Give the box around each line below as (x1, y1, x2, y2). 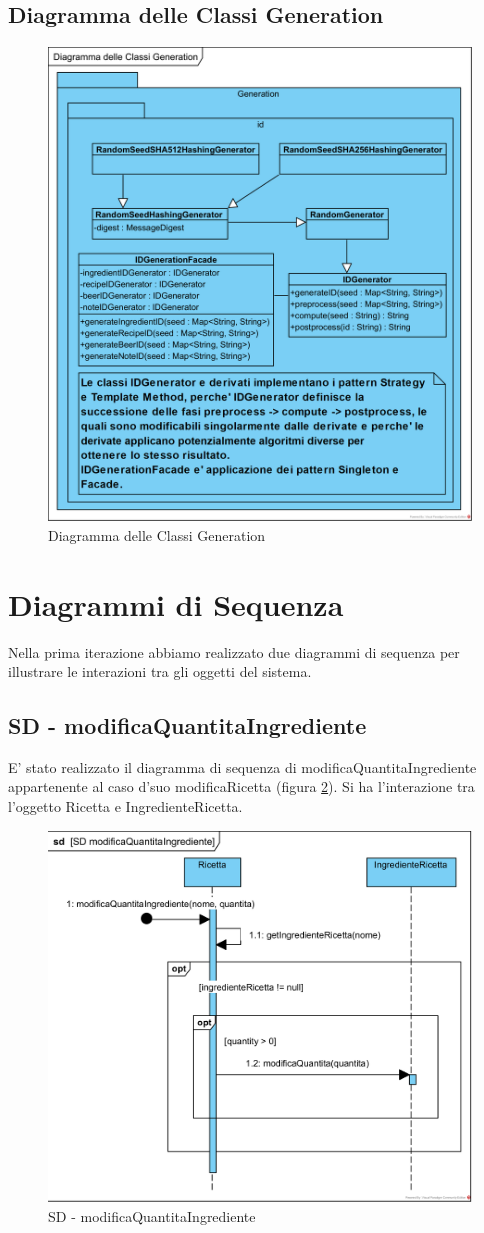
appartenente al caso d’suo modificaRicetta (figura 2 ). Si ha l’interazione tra (8, 776, 475, 797)
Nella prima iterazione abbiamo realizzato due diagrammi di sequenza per (8, 641, 460, 662)
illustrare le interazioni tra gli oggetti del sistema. (8, 661, 312, 682)
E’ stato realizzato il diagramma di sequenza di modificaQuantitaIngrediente (8, 756, 477, 777)
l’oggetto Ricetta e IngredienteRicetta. (8, 796, 243, 817)
